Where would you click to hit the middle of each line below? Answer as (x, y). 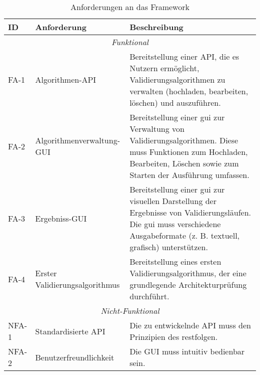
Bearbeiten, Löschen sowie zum (184, 163)
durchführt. (149, 296)
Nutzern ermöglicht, (164, 68)
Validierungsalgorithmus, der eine (188, 273)
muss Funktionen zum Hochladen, (189, 152)
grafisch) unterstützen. (169, 247)
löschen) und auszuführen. (175, 103)
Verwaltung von (157, 129)
